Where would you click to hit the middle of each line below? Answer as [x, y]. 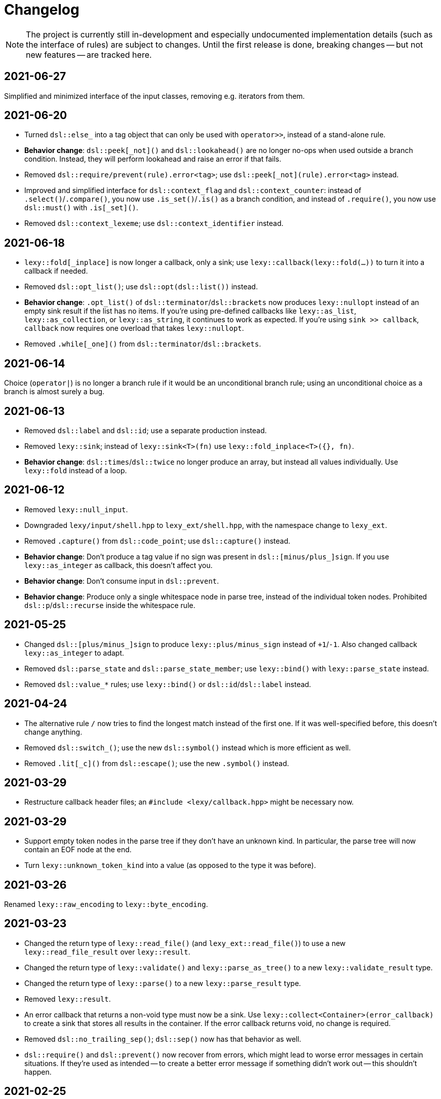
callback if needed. [56, 271]
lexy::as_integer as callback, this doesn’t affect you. [118, 565]
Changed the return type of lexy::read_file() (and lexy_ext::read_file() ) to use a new [185, 943]
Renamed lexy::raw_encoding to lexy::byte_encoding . [106, 904]
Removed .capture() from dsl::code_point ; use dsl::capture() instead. [157, 541]
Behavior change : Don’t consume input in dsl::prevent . [122, 581]
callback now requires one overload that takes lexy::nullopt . [134, 328]
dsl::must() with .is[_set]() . [82, 208]
